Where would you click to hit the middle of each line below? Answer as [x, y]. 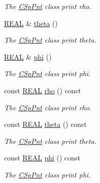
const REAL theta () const [45, 124]
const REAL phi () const [42, 158]
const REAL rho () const [42, 90]
